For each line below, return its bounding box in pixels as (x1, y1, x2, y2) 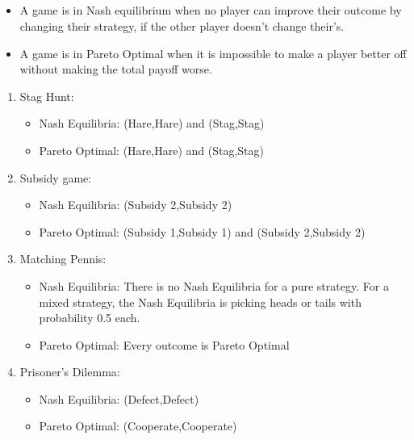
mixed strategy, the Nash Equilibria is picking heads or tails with (39, 293, 362, 310)
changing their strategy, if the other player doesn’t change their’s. (19, 17, 345, 34)
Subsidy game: (19, 169, 92, 186)
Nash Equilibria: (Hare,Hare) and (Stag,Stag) (39, 115, 265, 132)
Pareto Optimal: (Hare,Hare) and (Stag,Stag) (39, 141, 264, 158)
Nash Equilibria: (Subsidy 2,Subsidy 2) (39, 196, 232, 213)
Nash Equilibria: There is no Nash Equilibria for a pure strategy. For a (39, 277, 389, 294)
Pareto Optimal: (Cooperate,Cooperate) (39, 417, 237, 434)
